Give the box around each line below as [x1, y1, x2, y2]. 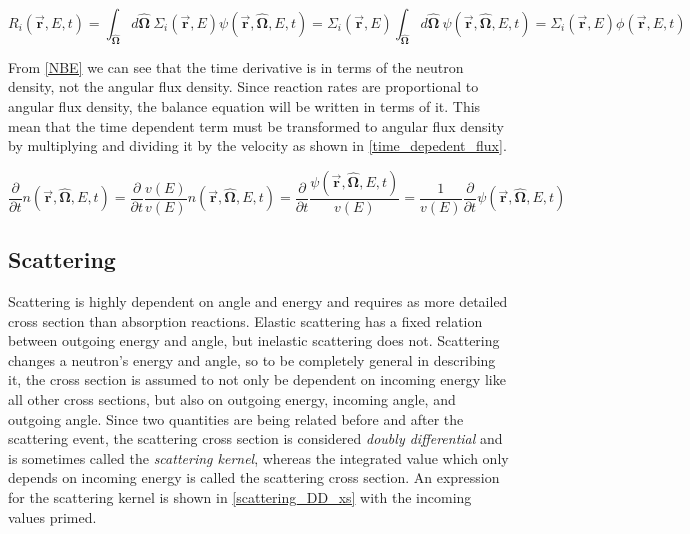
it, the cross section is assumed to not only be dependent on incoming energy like [8, 369, 506, 390]
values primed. [8, 506, 97, 527]
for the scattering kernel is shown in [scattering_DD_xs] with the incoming [8, 486, 472, 507]
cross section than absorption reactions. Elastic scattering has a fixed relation [8, 310, 483, 331]
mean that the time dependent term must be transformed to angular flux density [8, 115, 504, 136]
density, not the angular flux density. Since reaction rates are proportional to [8, 76, 479, 97]
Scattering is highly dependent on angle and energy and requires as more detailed [8, 291, 508, 311]
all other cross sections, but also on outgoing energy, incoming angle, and [8, 388, 456, 409]
